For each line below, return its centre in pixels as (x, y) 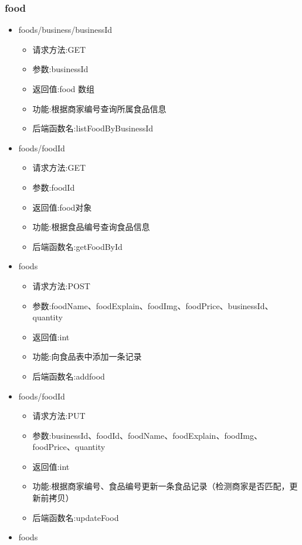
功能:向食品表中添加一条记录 (87, 356)
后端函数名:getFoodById (77, 246)
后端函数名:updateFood (76, 517)
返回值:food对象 (62, 207)
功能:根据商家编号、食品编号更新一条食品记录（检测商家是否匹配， (161, 486)
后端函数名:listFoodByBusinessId (93, 128)
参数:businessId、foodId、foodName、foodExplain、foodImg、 (147, 435)
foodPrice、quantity (69, 447)
